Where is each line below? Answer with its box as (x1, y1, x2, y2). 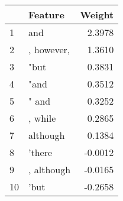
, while (28, 111, 56, 125)
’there (28, 145, 53, 159)
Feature (28, 8, 64, 21)
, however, (28, 43, 70, 56)
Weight (80, 8, 114, 21)
